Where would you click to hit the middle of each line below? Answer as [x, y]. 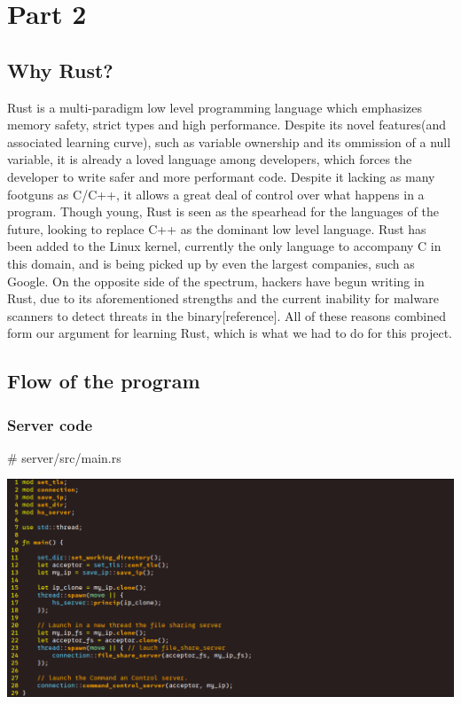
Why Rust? [60, 70]
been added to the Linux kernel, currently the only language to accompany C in [224, 246]
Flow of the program [104, 381]
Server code [50, 424]
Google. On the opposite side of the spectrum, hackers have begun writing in [216, 281]
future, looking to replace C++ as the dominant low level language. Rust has [217, 228]
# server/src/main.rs [64, 457]
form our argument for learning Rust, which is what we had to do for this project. [230, 333]
